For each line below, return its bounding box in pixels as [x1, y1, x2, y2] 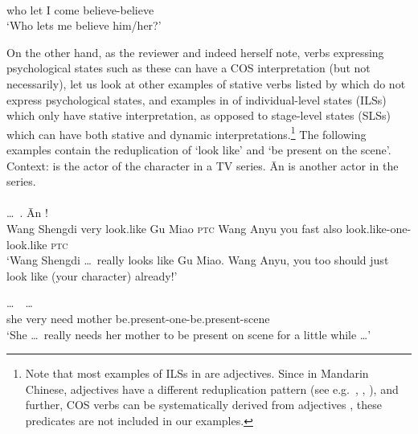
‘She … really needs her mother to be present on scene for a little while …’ [6, 325, 371, 342]
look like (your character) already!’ [6, 267, 178, 284]
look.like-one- [346, 219, 412, 236]
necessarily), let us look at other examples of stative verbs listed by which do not [6, 75, 406, 92]
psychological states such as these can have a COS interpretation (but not [6, 59, 371, 76]
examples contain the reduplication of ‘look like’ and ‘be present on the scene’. [6, 141, 391, 158]
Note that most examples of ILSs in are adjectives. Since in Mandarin [25, 365, 369, 382]
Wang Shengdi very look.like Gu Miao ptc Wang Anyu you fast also [6, 219, 342, 236]
